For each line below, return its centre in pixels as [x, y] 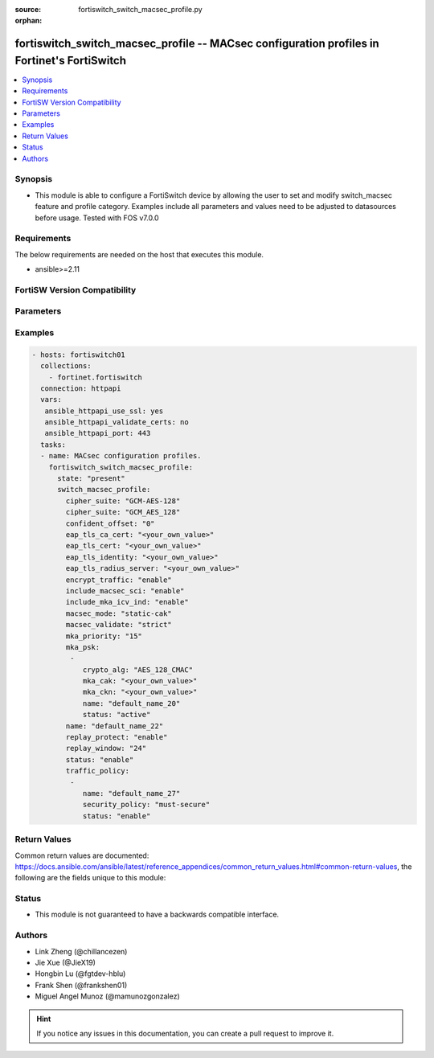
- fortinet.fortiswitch [95, 377]
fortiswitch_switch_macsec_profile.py [140, 9]
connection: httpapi [81, 388]
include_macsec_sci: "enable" [125, 591]
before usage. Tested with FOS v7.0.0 [97, 218]
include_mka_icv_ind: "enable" [127, 602]
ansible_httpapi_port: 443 [98, 433]
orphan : [29, 21]
